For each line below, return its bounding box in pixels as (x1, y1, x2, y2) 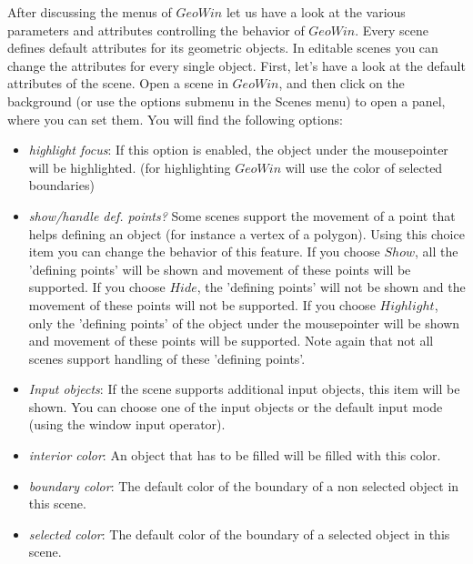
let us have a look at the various (226, 3, 406, 21)
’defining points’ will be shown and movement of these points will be (28, 259, 411, 278)
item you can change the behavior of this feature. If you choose (28, 242, 380, 261)
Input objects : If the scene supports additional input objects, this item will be (28, 379, 460, 398)
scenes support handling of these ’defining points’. (28, 348, 306, 368)
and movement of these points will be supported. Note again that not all (28, 331, 434, 350)
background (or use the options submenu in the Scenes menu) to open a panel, (7, 91, 446, 110)
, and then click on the (278, 74, 405, 93)
